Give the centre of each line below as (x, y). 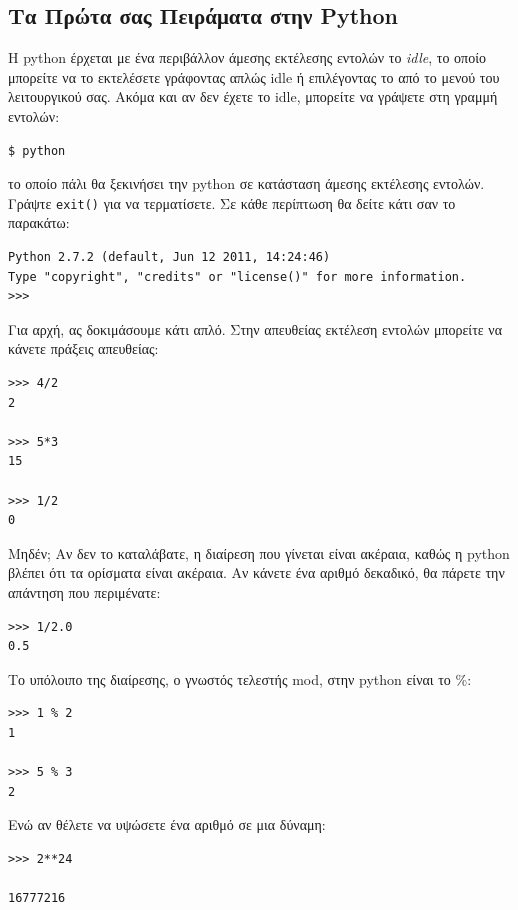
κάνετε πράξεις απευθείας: (83, 348)
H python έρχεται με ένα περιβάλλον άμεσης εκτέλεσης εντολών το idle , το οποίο (247, 57)
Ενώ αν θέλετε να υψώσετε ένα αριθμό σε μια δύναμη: (167, 824)
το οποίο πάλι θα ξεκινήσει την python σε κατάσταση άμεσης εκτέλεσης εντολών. (246, 183)
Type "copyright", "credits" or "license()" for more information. (237, 276)
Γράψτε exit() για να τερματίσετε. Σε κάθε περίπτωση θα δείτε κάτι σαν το (232, 202)
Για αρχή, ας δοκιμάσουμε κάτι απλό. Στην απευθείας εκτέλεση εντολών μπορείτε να (255, 328)
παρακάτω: (39, 222)
